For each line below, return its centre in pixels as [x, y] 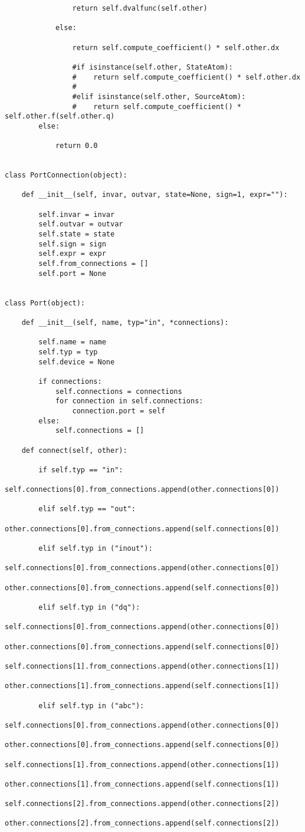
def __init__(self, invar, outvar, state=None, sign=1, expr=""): [155, 195]
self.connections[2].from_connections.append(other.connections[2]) [142, 804]
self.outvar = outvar [81, 224]
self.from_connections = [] [94, 264]
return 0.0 [76, 146]
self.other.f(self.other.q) [60, 116]
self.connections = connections [119, 391]
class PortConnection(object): [66, 175]
